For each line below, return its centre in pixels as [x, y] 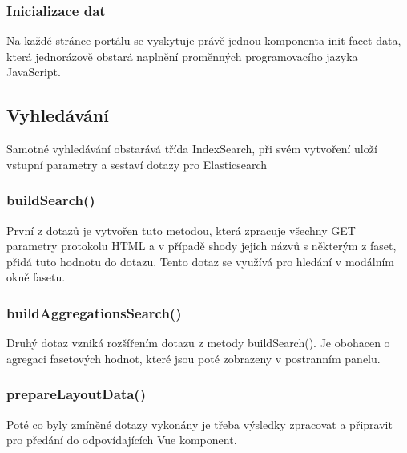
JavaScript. [34, 72]
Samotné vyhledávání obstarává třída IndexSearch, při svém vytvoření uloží [192, 149]
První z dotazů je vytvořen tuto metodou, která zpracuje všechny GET [181, 230]
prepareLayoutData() [76, 394]
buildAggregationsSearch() [94, 312]
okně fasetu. [36, 277]
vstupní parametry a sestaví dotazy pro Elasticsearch [137, 164]
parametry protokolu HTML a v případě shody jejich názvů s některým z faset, [201, 246]
